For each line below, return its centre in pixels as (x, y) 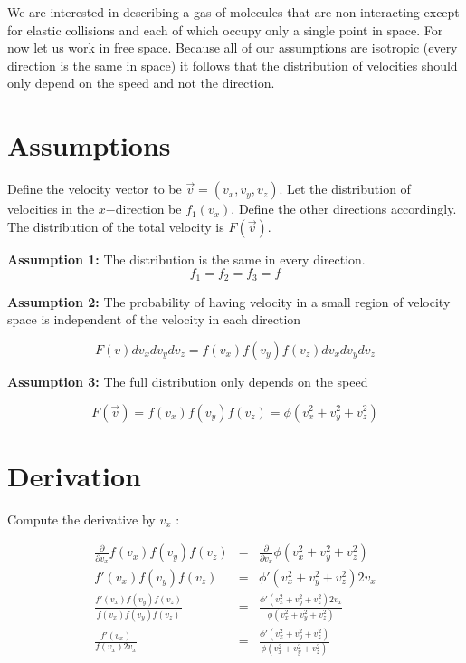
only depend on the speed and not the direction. (141, 83)
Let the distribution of (349, 189)
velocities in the (51, 209)
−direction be (143, 209)
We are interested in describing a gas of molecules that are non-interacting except (233, 12)
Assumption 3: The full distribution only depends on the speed (188, 381)
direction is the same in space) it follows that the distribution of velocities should (233, 65)
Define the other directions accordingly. (347, 209)
